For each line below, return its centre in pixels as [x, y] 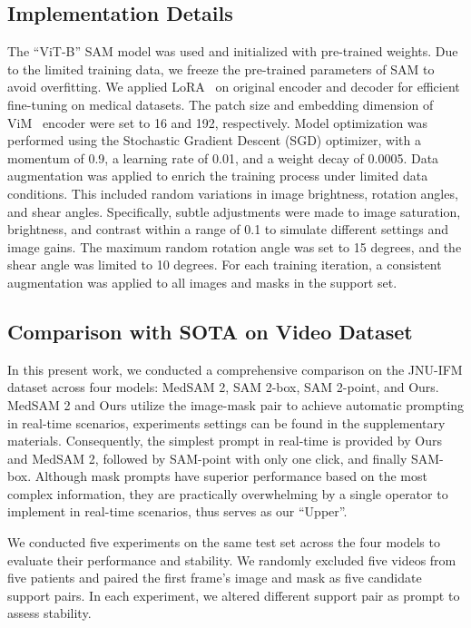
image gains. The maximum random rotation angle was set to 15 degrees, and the [235, 246]
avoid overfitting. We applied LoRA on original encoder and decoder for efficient [234, 87]
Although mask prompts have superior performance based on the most [231, 476]
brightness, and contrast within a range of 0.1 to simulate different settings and [228, 229]
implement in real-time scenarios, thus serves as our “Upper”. [177, 511]
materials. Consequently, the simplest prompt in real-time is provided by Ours [225, 441]
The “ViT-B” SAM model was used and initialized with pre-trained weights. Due [233, 51]
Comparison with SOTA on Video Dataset [210, 331]
